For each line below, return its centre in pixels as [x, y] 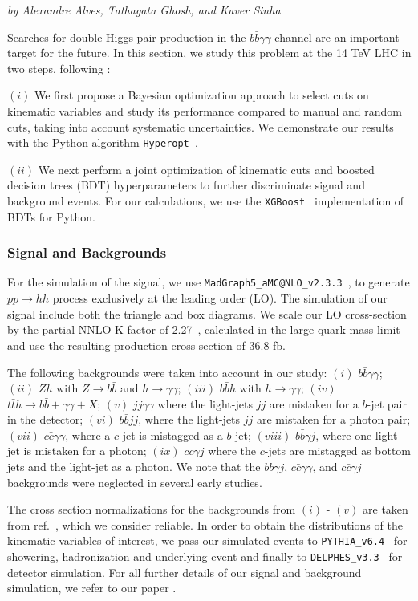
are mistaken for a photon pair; [333, 419]
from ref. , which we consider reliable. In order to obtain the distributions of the [205, 524]
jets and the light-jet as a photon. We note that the [134, 467]
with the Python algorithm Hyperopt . [103, 142]
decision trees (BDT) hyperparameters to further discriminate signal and [186, 185]
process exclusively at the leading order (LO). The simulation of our [220, 298]
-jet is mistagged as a [171, 435]
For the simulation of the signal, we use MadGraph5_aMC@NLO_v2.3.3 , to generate [209, 282]
